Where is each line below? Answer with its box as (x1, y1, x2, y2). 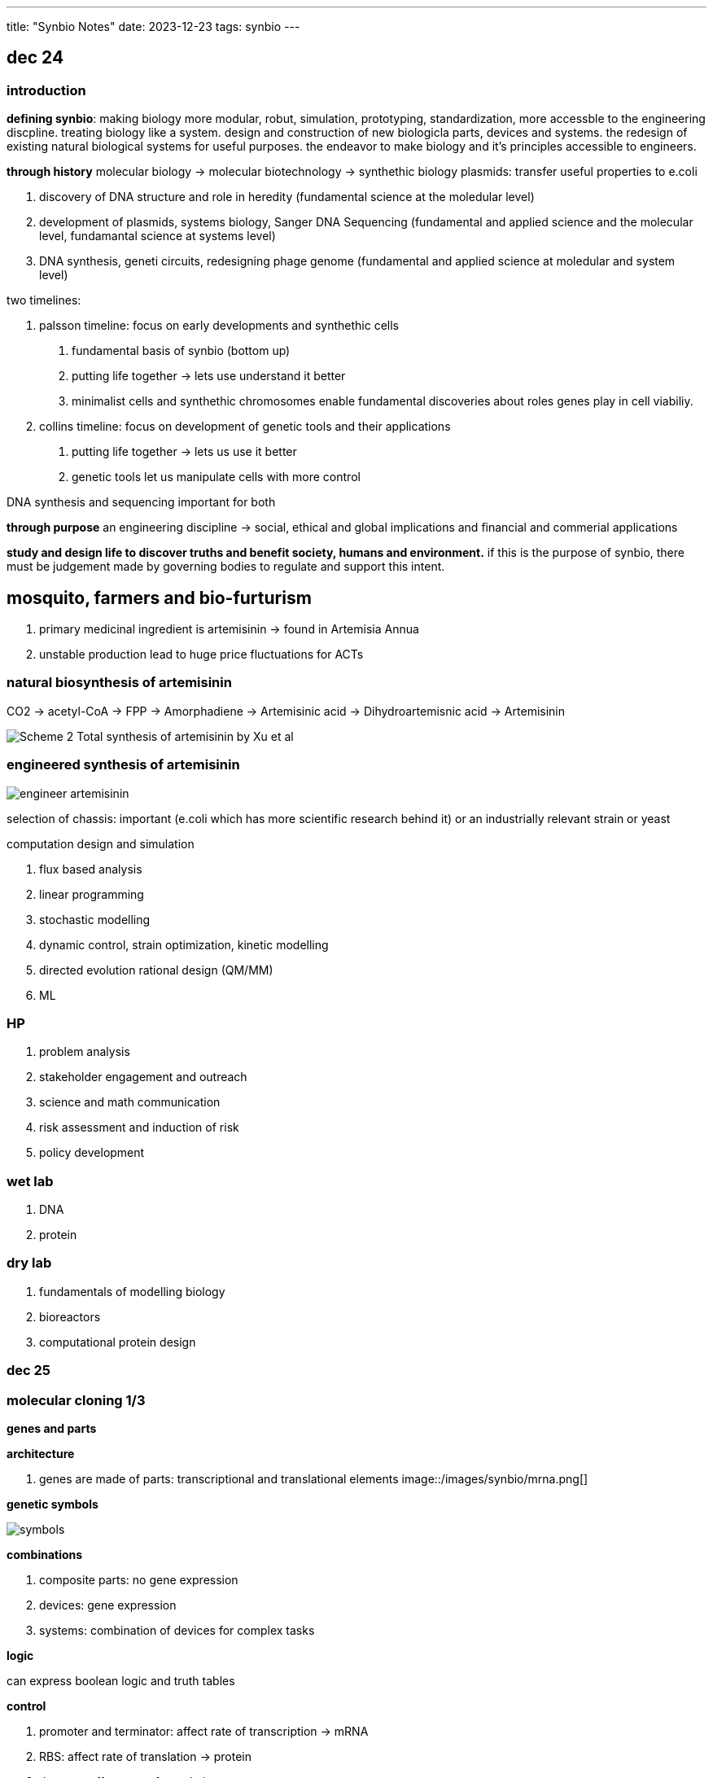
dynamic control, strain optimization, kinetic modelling (39, 937, 329, 952)
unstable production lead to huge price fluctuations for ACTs (39, 647, 364, 662)
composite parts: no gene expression (39, 1572, 238, 1587)
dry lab (7, 1255, 52, 1272)
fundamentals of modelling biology (39, 1284, 225, 1298)
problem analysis (39, 1044, 130, 1059)
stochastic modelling (39, 912, 151, 926)
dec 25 (7, 1362, 51, 1379)
